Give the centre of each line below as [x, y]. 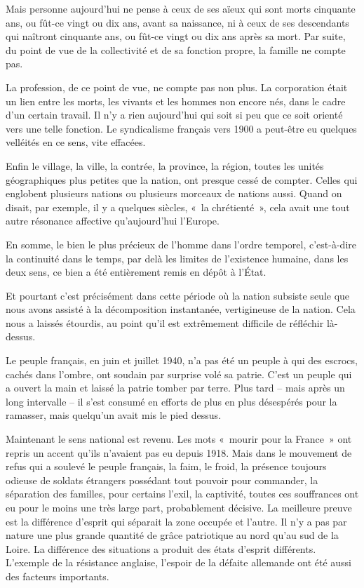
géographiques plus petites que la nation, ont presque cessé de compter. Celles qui [182, 179]
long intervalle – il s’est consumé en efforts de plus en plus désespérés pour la [171, 401]
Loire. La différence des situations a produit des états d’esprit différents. [161, 548]
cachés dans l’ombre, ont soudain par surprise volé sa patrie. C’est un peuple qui [179, 374]
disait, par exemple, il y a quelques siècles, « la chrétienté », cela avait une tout [178, 207]
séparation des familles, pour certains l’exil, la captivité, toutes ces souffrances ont [182, 494]
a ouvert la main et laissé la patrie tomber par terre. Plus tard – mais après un [175, 388]
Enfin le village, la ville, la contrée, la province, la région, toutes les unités [165, 165]
